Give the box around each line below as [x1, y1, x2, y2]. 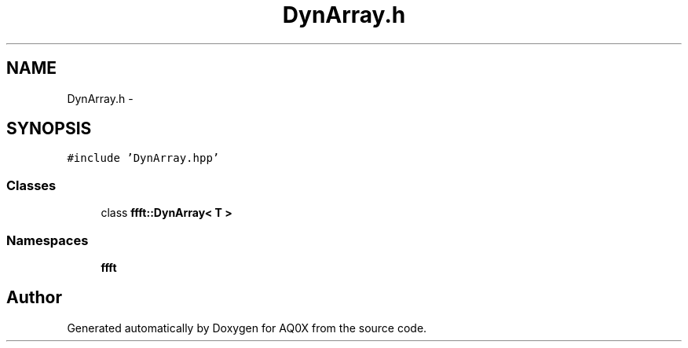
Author [6, 288, 62, 308]
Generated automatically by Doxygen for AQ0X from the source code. [67, 321, 427, 335]
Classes [6, 177, 57, 193]
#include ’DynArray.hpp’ [67, 152, 220, 165]
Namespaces [6, 232, 89, 248]
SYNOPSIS [6, 119, 92, 139]
